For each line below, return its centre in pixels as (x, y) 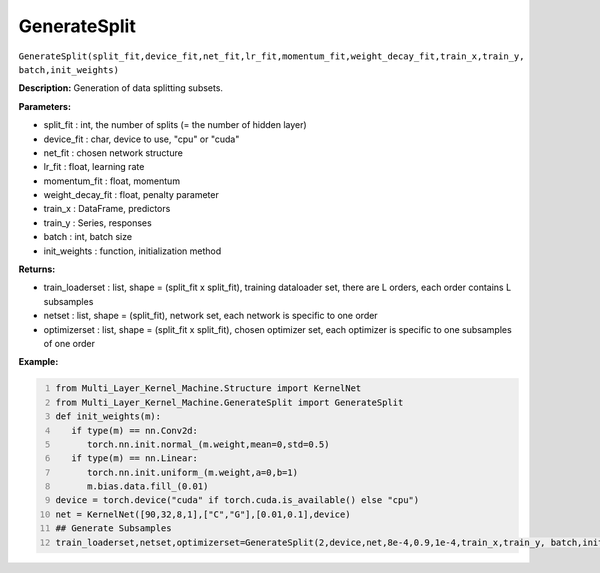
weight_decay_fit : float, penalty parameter (131, 195)
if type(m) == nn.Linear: (135, 458)
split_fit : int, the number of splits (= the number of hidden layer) (175, 125)
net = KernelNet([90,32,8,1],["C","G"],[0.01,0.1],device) (203, 514)
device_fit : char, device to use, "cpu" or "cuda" (141, 139)
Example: (38, 362)
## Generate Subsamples (113, 528)
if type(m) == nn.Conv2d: (135, 430)
